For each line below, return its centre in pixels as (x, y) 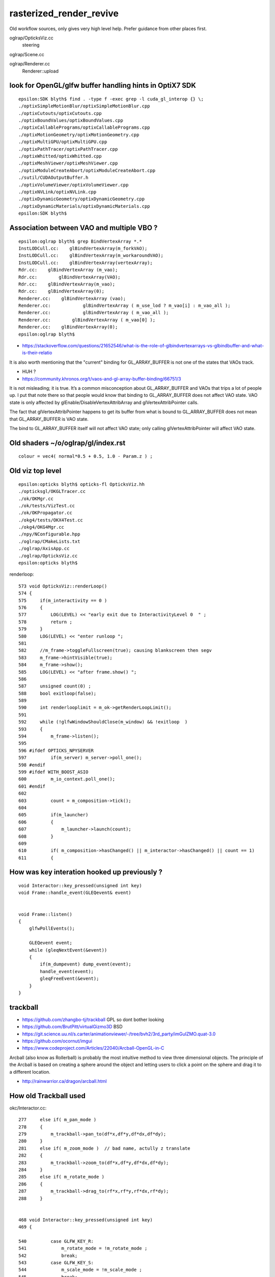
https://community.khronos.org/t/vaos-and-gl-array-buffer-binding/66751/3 (102, 379)
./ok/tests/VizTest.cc (47, 505)
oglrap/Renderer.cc (30, 64)
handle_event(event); (67, 971)
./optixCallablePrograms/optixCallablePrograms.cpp (84, 127)
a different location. (30, 1072)
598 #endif (32, 765)
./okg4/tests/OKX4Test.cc (51, 520)
